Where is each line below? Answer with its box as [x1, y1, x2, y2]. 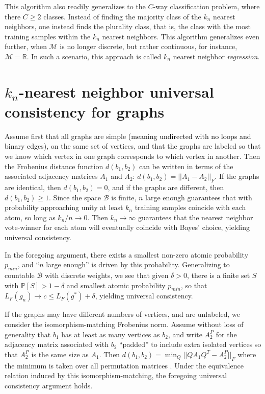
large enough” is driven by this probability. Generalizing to [46, 259, 230, 270]
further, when [5, 41, 47, 52]
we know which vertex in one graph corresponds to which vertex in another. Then [5, 151, 260, 161]
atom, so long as [5, 212, 56, 222]
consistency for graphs [5, 101, 165, 122]
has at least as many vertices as [61, 329, 160, 339]
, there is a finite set [187, 270, 250, 280]
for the [216, 329, 237, 339]
